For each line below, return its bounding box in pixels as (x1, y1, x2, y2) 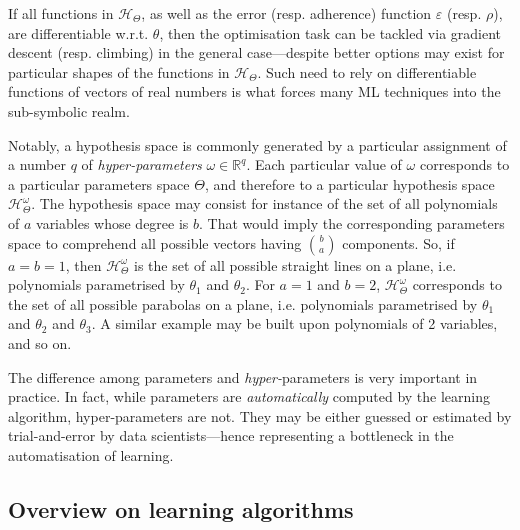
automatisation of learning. (8, 444, 174, 465)
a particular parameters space (8, 173, 190, 194)
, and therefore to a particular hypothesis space (204, 173, 495, 194)
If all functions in (8, 3, 114, 23)
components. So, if (342, 232, 455, 253)
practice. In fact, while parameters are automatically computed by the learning (8, 386, 491, 407)
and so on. (8, 332, 72, 353)
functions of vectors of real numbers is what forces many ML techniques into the (8, 81, 501, 102)
